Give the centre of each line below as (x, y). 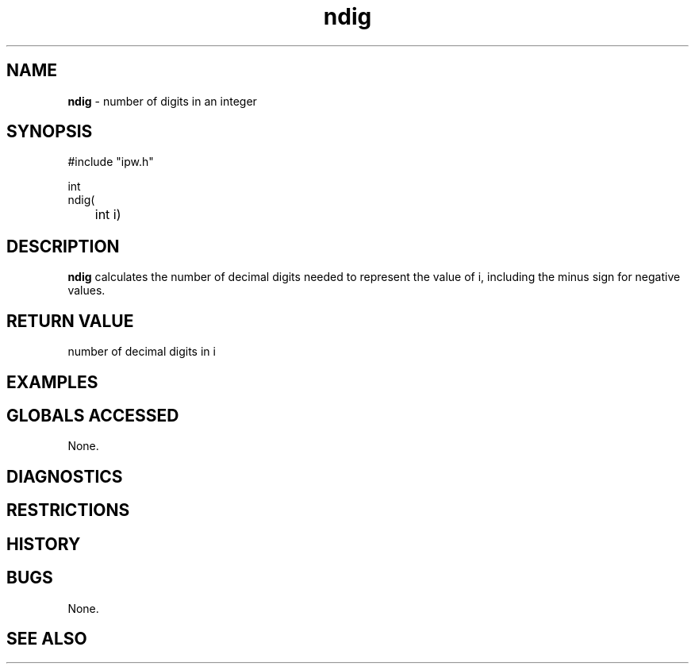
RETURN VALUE (70, 321)
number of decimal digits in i (142, 352)
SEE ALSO (47, 638)
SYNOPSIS (50, 132)
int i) (108, 215)
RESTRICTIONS (68, 510)
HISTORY (44, 544)
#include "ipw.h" (111, 162)
